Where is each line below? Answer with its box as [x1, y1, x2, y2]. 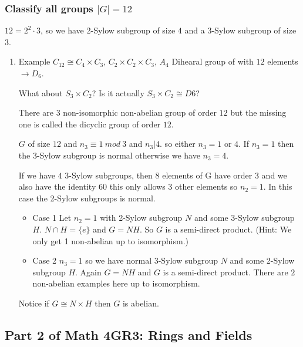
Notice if [18, 297, 49, 309]
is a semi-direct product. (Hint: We [165, 223, 292, 235]
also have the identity [18, 180, 96, 193]
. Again [75, 265, 102, 278]
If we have [18, 169, 55, 181]
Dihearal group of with [171, 55, 254, 68]
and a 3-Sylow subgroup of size [184, 24, 297, 36]
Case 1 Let [32, 211, 72, 224]
